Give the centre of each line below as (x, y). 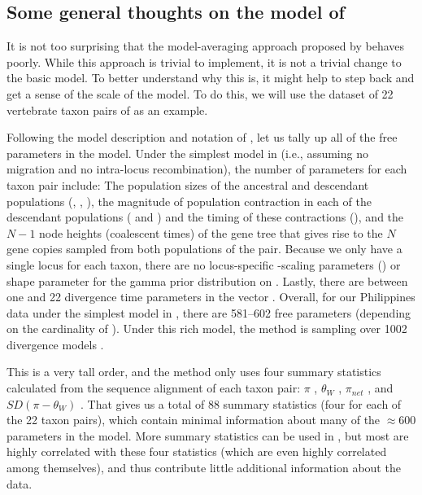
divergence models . (55, 344)
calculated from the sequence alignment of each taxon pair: (154, 388)
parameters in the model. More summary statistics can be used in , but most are (208, 435)
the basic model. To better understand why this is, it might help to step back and (211, 78)
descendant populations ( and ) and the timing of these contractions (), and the (205, 217)
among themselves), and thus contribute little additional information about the (204, 468)
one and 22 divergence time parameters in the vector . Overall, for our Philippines (211, 297)
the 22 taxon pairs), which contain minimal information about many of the (194, 420)
